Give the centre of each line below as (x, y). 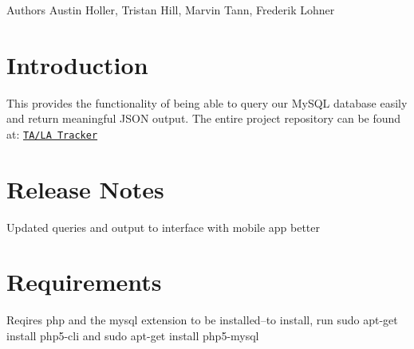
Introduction (77, 64)
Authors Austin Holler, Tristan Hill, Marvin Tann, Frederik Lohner (171, 10)
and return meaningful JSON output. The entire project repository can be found (204, 118)
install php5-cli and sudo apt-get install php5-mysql (133, 335)
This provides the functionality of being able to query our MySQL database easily (207, 102)
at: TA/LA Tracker (52, 133)
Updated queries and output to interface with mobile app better (164, 227)
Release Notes (85, 188)
